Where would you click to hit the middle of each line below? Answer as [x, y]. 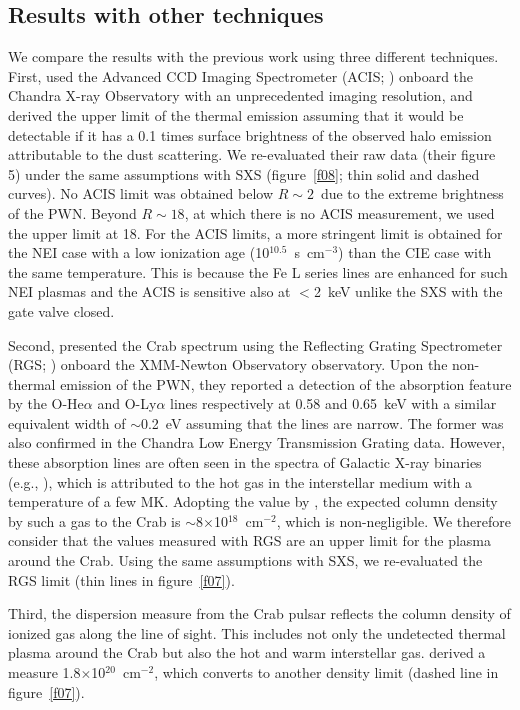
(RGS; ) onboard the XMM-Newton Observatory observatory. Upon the [228, 364]
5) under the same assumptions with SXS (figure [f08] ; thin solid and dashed [244, 173]
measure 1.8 [44, 672]
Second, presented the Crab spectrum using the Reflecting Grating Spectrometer [255, 344]
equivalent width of [67, 422]
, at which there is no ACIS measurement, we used [339, 212]
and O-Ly [127, 403]
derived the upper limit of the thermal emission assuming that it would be [236, 114]
